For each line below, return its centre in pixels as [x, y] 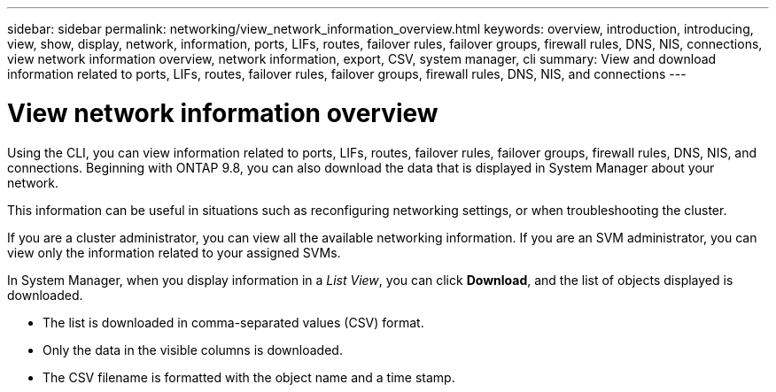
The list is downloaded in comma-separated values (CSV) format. [233, 322]
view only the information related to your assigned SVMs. [174, 252]
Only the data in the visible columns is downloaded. [193, 350]
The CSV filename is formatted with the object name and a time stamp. [249, 377]
